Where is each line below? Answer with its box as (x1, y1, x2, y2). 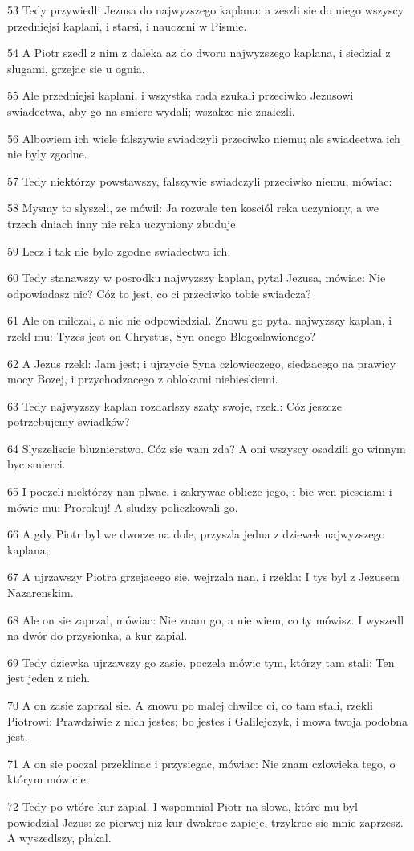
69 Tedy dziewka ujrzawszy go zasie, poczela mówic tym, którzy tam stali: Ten (7, 653, 395, 670)
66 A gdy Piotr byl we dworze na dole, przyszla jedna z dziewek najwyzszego (7, 526, 385, 542)
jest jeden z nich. (7, 669, 91, 686)
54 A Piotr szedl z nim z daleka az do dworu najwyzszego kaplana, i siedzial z (7, 44, 391, 61)
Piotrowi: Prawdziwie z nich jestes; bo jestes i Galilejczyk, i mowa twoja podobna (7, 712, 408, 729)
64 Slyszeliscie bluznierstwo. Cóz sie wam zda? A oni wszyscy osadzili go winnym (7, 440, 406, 456)
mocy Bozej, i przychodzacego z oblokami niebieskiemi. (7, 370, 278, 387)
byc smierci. (7, 456, 66, 473)
